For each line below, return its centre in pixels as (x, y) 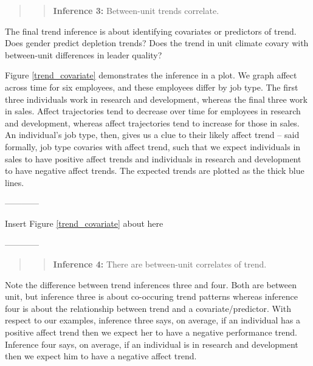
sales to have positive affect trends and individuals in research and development (153, 158)
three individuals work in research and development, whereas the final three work (156, 99)
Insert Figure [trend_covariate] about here (84, 223)
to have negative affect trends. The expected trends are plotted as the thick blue (155, 171)
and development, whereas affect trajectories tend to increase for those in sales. (152, 123)
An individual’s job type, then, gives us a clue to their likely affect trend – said (152, 135)
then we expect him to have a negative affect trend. (101, 356)
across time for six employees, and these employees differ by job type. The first (152, 87)
